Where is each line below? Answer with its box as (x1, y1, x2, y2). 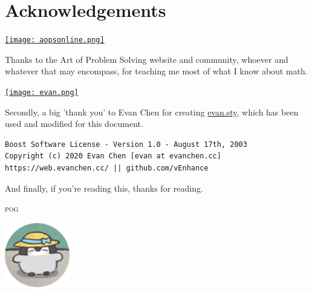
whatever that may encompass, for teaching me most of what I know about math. (5, 65, 308, 77)
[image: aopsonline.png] (5, 36, 105, 45)
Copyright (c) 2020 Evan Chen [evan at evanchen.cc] (5, 152, 221, 161)
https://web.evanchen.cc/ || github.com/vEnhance (5, 164, 209, 172)
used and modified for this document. (5, 117, 143, 130)
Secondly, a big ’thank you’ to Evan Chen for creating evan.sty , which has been (5, 105, 299, 118)
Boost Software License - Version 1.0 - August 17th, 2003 (5, 140, 247, 149)
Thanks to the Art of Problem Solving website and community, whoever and (5, 53, 288, 65)
